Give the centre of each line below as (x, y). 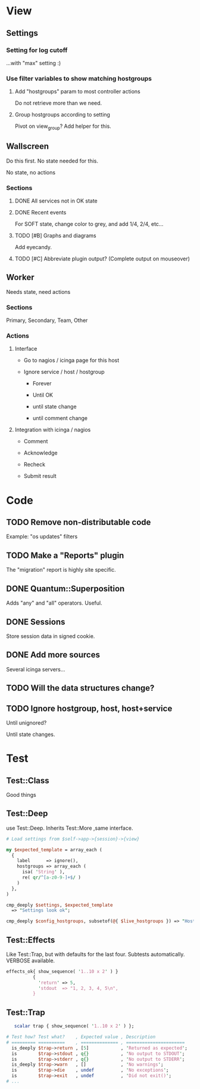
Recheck (35, 465)
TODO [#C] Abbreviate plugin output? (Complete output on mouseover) (102, 259)
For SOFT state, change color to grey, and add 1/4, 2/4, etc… (89, 224)
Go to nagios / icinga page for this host (71, 360)
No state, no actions (31, 172)
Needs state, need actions (38, 292)
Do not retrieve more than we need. (58, 103)
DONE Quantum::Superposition (65, 589)
